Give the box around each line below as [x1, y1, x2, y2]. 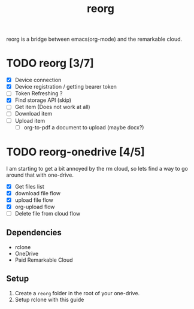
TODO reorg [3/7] [6, 56, 94, 70]
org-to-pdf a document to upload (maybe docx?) [23, 123, 144, 131]
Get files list [14, 183, 45, 190]
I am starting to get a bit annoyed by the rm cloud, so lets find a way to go [6, 165, 189, 172]
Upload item [14, 117, 46, 124]
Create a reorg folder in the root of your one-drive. [14, 289, 140, 296]
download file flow [14, 189, 61, 196]
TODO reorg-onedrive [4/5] [6, 145, 145, 159]
